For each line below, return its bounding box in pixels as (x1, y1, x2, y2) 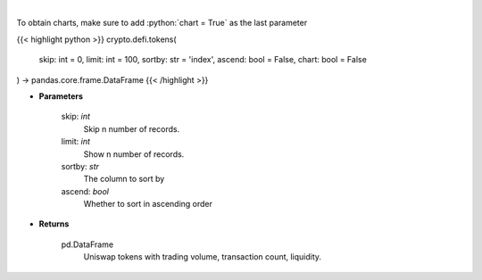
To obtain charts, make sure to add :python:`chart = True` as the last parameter (16, 18, 308, 29)
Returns (38, 218, 70, 229)
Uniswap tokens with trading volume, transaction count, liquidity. (83, 251, 321, 262)
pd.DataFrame (61, 239, 114, 250)
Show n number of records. (83, 148, 185, 160)
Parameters (38, 90, 84, 102)
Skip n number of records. (83, 123, 180, 134)
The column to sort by (83, 174, 165, 185)
